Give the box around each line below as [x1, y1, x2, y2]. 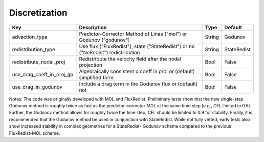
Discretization [9, 7, 67, 18]
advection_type [12, 33, 47, 40]
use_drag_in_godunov [12, 83, 63, 90]
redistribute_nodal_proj [12, 59, 66, 65]
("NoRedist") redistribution [79, 49, 140, 56]
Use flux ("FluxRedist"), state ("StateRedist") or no [79, 43, 195, 50]
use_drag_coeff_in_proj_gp [12, 71, 74, 78]
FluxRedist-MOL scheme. [9, 130, 61, 136]
